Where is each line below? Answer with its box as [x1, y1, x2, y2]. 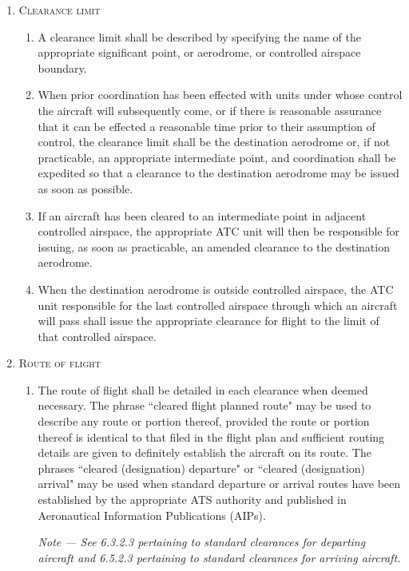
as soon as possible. [38, 180, 133, 196]
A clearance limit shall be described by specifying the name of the [38, 28, 361, 45]
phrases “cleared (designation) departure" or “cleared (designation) [38, 459, 366, 476]
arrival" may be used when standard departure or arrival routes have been [38, 475, 401, 492]
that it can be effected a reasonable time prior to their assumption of [38, 117, 375, 134]
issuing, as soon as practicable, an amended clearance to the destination [38, 238, 390, 255]
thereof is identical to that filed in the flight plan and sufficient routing [38, 428, 385, 445]
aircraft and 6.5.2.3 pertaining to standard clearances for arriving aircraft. [38, 549, 401, 565]
